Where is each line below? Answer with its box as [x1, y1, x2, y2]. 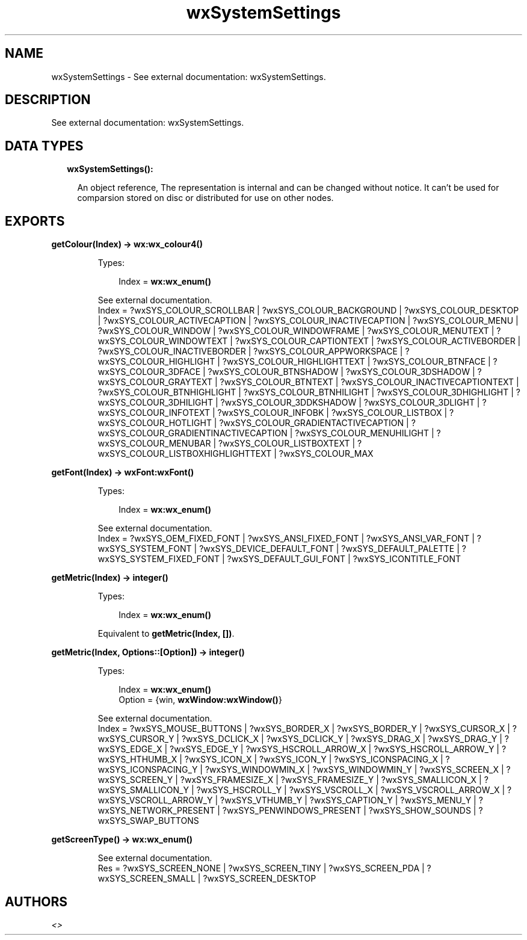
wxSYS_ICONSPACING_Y [97, 764, 198, 775]
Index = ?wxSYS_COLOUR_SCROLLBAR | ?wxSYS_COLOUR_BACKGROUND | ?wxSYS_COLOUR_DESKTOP [97, 305, 519, 316]
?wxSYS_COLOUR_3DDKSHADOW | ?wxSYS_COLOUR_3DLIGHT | [220, 397, 480, 408]
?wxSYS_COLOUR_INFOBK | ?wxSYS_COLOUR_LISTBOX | [217, 407, 448, 418]
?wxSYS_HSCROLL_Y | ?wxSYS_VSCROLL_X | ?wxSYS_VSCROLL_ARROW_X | [196, 785, 505, 796]
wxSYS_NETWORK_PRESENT [97, 805, 215, 816]
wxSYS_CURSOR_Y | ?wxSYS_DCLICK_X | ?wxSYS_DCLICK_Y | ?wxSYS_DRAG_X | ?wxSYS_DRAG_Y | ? [97, 734, 509, 744]
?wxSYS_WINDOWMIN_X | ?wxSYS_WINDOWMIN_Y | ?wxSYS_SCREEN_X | [205, 764, 504, 775]
